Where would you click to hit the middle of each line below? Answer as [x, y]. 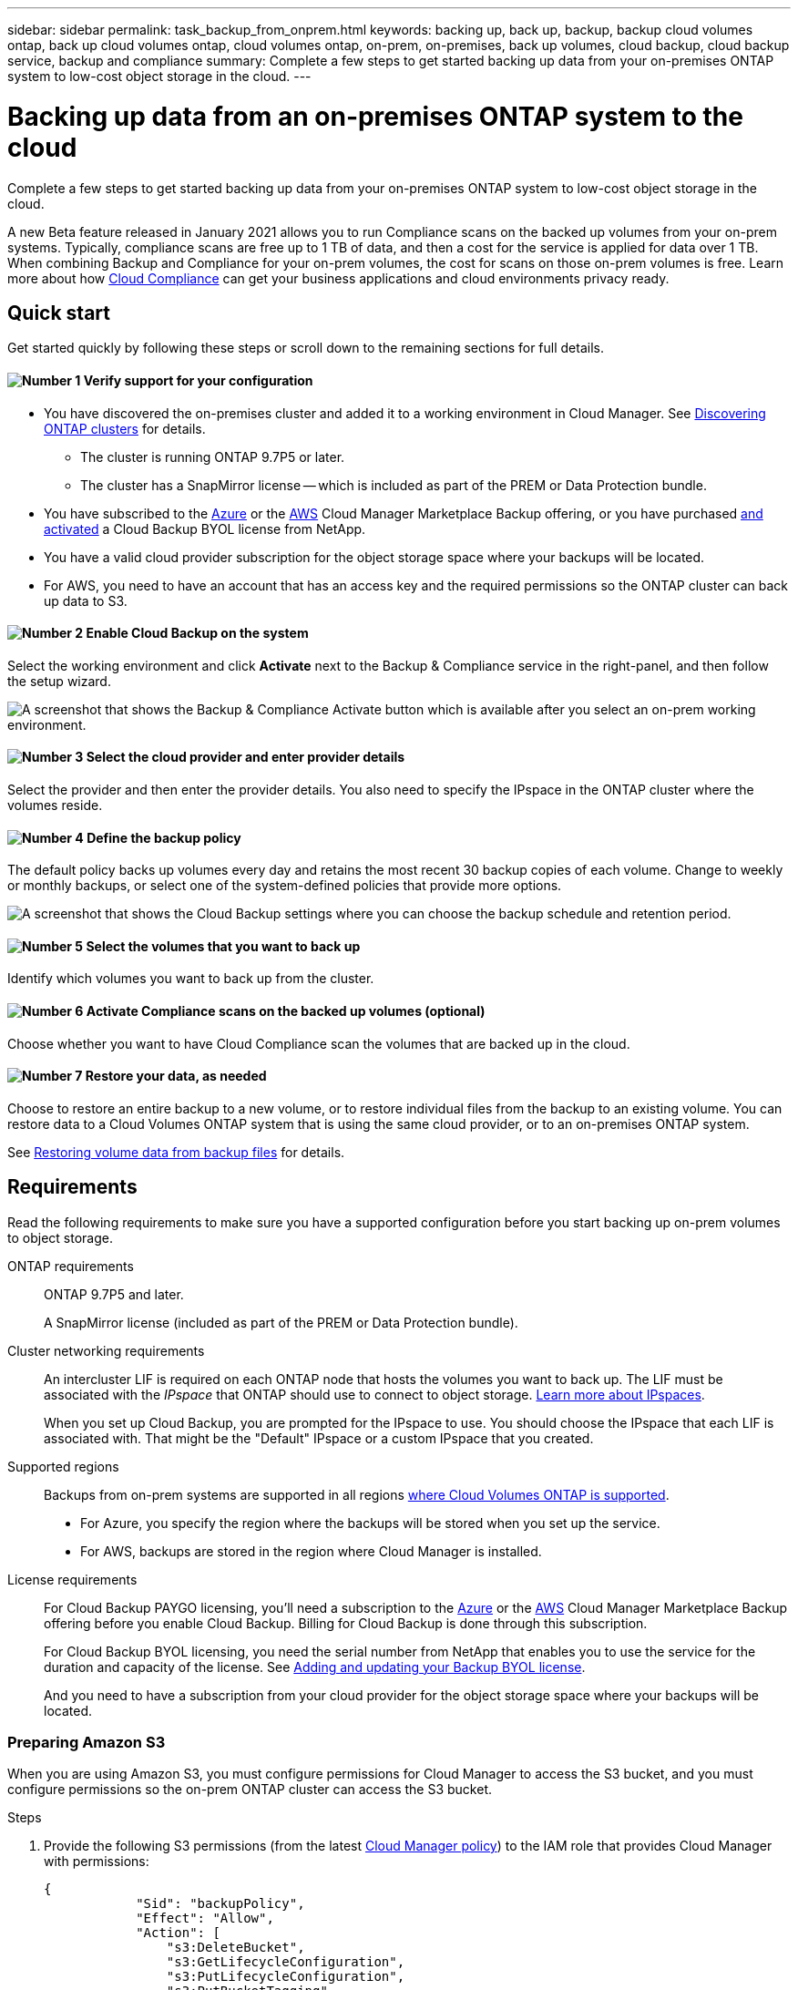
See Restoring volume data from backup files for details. [176, 1152]
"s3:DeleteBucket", [235, 1948]
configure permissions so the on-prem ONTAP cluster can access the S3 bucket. [250, 1790]
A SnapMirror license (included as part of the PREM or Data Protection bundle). [281, 1322]
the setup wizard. [59, 681]
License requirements [72, 1579]
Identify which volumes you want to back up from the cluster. [191, 979]
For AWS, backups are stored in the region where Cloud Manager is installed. [311, 1551]
